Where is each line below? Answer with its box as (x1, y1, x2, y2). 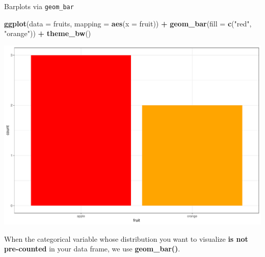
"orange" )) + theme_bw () (4, 28, 91, 39)
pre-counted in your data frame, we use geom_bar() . (4, 243, 180, 254)
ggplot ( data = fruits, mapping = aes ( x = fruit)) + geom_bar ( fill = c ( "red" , (4, 18, 252, 28)
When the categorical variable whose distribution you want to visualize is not (4, 233, 248, 244)
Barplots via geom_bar (4, 1, 74, 11)
